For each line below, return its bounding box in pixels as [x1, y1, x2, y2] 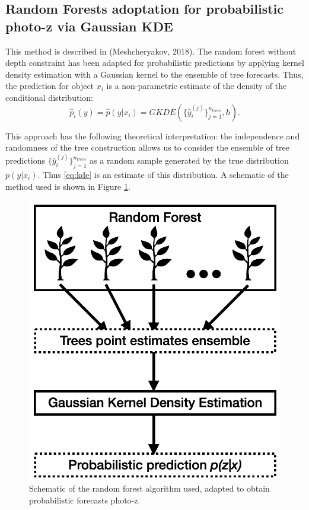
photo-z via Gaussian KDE [5, 17, 173, 35]
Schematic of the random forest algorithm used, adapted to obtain [29, 482, 270, 495]
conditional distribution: [5, 91, 93, 103]
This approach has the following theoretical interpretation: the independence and [5, 129, 300, 142]
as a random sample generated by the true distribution [90, 154, 289, 167]
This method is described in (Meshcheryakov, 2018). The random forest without [5, 44, 297, 57]
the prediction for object [5, 79, 94, 92]
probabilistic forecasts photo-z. [29, 493, 141, 506]
